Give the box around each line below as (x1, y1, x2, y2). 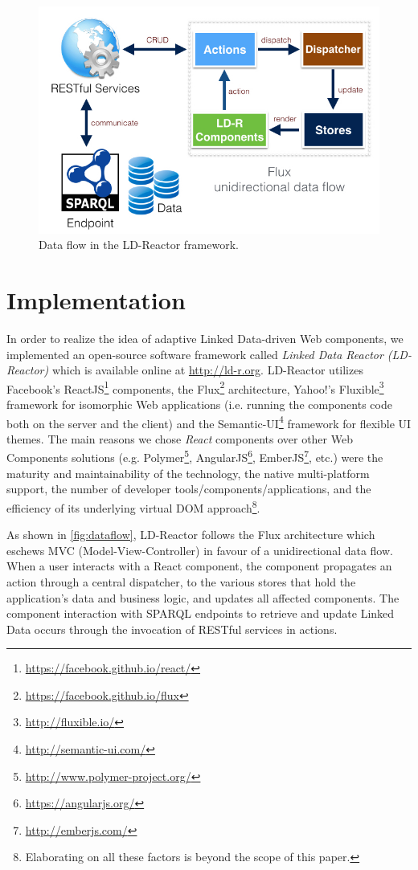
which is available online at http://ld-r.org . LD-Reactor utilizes (51, 361, 363, 378)
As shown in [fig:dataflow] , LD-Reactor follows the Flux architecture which (6, 526, 375, 543)
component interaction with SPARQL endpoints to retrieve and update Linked (6, 605, 395, 622)
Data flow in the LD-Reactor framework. (39, 236, 239, 253)
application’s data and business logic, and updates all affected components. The (6, 589, 400, 606)
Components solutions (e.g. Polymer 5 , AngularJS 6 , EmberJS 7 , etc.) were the (6, 447, 383, 466)
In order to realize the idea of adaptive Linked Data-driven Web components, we (6, 329, 404, 346)
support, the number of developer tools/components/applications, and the (6, 480, 371, 497)
